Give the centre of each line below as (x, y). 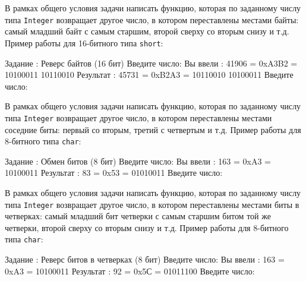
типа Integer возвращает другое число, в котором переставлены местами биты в (152, 204)
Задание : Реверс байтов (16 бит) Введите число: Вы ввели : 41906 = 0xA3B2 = (151, 63)
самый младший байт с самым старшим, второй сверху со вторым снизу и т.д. (147, 31)
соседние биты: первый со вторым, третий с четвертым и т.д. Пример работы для (153, 129)
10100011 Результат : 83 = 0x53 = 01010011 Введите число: (114, 173)
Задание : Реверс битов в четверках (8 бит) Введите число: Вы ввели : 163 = (145, 259)
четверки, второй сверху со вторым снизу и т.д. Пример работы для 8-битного (147, 227)
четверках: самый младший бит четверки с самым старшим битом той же (138, 216)
